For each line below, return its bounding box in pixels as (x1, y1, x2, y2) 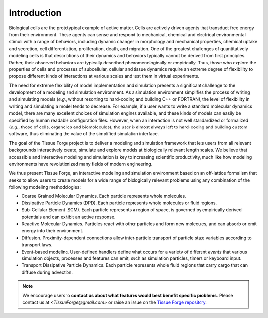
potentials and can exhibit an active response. (21, 214, 116, 220)
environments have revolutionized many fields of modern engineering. (9, 161, 153, 167)
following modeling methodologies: (9, 184, 81, 190)
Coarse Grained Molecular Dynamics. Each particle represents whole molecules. (21, 193, 186, 199)
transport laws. (21, 242, 53, 248)
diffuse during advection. (21, 269, 73, 275)
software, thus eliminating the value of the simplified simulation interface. (9, 131, 159, 137)
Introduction (9, 7, 62, 18)
